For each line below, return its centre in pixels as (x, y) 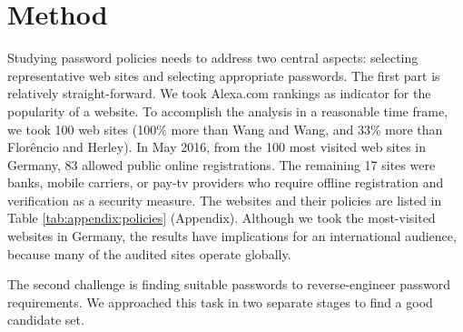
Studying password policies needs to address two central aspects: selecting (213, 58)
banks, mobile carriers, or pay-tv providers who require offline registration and (226, 182)
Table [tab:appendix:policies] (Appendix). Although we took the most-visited (222, 218)
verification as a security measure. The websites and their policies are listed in (225, 200)
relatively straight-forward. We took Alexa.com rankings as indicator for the (219, 93)
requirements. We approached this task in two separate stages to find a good (220, 302)
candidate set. (46, 320)
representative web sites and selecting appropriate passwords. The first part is (224, 75)
